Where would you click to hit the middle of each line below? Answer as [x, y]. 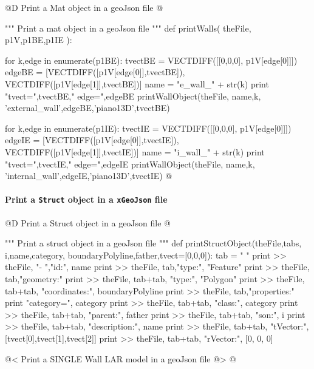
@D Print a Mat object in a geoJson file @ [84, 7]
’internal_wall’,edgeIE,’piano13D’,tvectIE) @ [89, 176]
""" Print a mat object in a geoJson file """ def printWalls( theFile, [128, 28]
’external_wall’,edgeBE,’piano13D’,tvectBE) [87, 108]
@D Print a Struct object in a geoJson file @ [88, 222]
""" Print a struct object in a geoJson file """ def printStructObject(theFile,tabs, [153, 243]
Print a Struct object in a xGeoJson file [86, 199]
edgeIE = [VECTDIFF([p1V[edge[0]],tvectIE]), [92, 140]
